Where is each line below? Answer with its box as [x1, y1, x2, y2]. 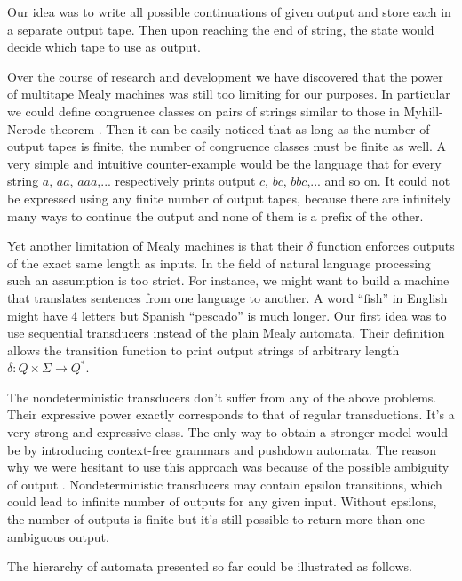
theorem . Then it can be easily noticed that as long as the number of [50, 119, 430, 138]
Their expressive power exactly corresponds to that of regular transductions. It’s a [7, 405, 455, 424]
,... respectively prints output [97, 171, 256, 190]
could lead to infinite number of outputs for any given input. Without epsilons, [7, 492, 437, 511]
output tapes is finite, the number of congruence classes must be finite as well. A [7, 137, 447, 155]
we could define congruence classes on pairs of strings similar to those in [7, 101, 400, 120]
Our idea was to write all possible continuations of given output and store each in [7, 3, 451, 20]
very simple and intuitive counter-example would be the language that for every [7, 154, 442, 172]
